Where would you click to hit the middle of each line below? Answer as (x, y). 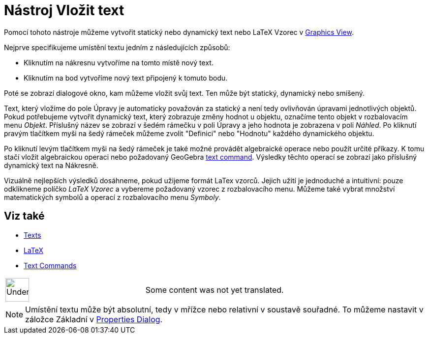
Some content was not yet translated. (214, 290)
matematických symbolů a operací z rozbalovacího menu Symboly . (112, 197)
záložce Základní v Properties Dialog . (94, 319)
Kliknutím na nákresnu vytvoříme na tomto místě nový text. (119, 62)
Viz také (24, 216)
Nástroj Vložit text (64, 10)
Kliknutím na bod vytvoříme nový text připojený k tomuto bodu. (126, 78)
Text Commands (50, 265)
